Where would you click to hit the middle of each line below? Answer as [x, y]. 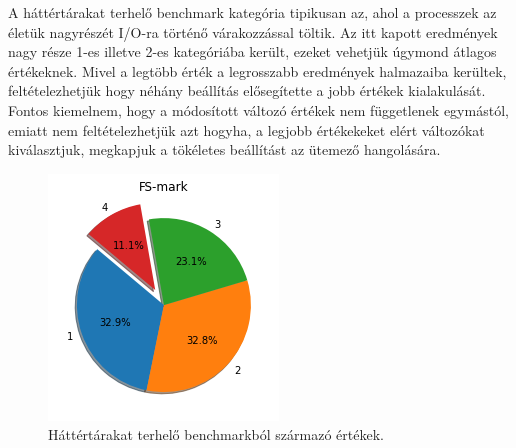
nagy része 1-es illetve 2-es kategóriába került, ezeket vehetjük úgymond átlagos [252, 51]
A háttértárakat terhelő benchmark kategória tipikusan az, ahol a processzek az [252, 12]
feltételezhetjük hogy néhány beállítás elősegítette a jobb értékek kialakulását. [247, 90]
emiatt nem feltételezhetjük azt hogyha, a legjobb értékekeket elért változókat [246, 129]
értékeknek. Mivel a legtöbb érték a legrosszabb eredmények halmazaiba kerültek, [257, 70]
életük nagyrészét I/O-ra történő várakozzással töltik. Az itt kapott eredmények [253, 31]
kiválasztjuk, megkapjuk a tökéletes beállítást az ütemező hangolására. [224, 149]
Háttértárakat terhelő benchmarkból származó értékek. [216, 434]
